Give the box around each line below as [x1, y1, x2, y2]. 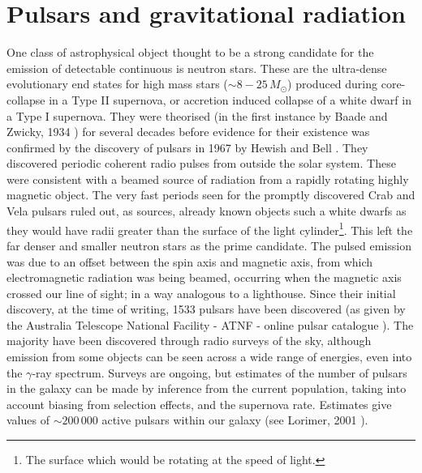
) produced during [287, 75, 378, 92]
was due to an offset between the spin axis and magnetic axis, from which [6, 253, 373, 270]
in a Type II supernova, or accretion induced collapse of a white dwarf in [49, 91, 411, 108]
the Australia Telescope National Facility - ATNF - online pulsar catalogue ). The [6, 316, 414, 333]
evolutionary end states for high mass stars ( [6, 75, 228, 92]
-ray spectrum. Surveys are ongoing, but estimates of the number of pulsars [32, 364, 407, 381]
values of [6, 411, 50, 428]
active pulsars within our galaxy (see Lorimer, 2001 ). [101, 411, 368, 428]
